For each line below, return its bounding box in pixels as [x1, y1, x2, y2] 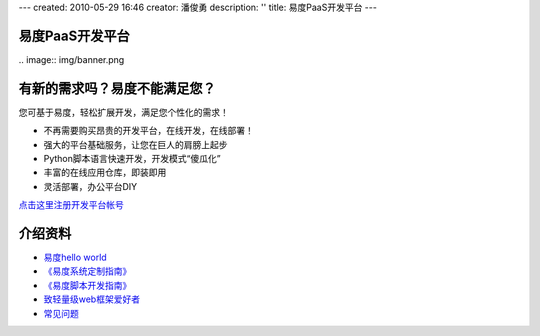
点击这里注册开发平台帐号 [18, 199, 124, 211]
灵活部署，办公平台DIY [43, 180, 138, 192]
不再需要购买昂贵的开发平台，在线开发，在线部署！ [43, 125, 254, 137]
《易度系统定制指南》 [43, 265, 132, 277]
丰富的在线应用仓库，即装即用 [43, 166, 167, 179]
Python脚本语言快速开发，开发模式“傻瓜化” [43, 152, 221, 164]
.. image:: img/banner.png [18, 53, 125, 65]
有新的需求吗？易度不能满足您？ [18, 80, 216, 97]
